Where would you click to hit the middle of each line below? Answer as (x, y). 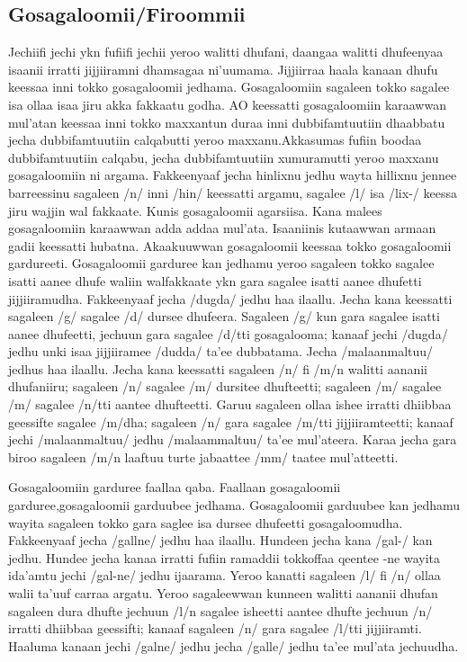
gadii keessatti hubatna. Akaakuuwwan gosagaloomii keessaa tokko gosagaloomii (230, 245)
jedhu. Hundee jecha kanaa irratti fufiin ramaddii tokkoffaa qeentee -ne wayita (225, 557)
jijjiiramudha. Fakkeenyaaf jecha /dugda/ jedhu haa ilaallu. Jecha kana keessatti (230, 298)
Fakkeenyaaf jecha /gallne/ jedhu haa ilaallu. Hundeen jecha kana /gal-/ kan (220, 540)
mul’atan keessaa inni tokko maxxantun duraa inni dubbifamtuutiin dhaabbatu (227, 122)
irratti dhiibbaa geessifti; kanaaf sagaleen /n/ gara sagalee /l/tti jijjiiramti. (215, 628)
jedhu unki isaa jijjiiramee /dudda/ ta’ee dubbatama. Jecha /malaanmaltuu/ (221, 351)
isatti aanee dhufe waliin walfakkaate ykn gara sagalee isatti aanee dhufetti (215, 280)
